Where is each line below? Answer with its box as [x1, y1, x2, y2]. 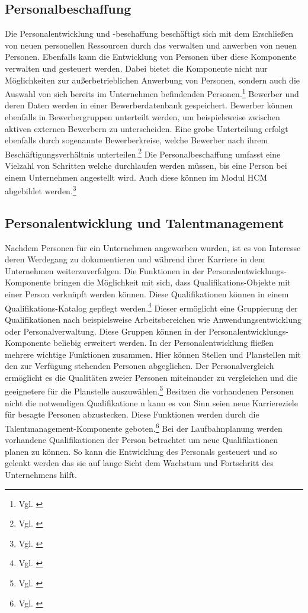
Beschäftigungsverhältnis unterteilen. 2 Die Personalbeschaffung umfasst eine [5, 146, 281, 160]
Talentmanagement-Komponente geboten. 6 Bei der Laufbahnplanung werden [5, 420, 283, 434]
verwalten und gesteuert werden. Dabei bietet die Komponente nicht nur [5, 62, 268, 74]
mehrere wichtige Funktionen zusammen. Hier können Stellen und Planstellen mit [5, 348, 301, 360]
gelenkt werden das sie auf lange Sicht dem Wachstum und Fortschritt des [5, 457, 274, 469]
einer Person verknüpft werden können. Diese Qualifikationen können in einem [5, 288, 289, 300]
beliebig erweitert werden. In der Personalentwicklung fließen [53, 336, 274, 349]
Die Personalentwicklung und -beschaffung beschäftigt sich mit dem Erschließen [5, 27, 294, 40]
